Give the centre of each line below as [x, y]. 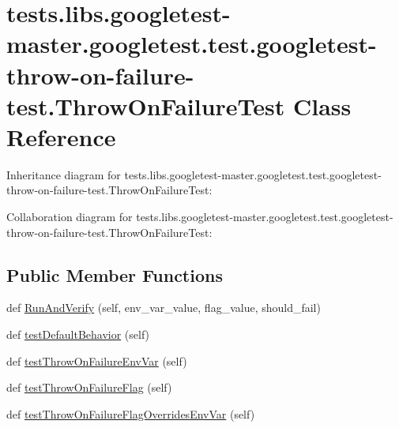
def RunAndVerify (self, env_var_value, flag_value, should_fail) [164, 308]
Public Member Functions [115, 274]
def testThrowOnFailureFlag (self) [89, 387]
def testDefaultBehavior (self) [78, 334]
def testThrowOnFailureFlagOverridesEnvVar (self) [131, 413]
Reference [61, 136]
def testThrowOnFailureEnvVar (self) [97, 360]
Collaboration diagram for [70, 217]
